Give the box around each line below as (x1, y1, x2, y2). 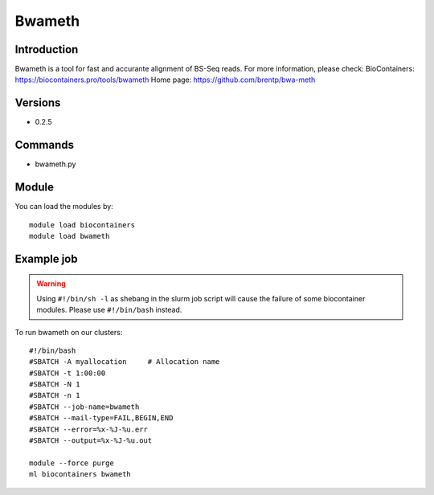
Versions (14, 96, 61, 110)
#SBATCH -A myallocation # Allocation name (29, 358, 220, 366)
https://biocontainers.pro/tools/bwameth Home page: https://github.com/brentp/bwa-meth (14, 75, 316, 84)
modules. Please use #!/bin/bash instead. (36, 305, 182, 315)
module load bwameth (29, 231, 110, 240)
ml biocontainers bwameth (29, 470, 132, 479)
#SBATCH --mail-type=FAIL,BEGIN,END (29, 414, 174, 423)
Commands (14, 138, 75, 152)
